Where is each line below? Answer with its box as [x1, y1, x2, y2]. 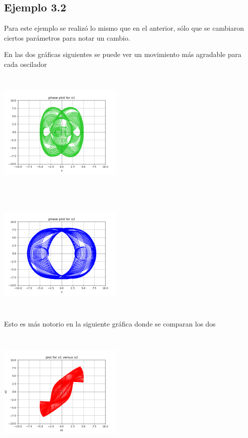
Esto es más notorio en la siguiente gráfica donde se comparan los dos [4, 319, 216, 329]
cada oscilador [4, 58, 47, 69]
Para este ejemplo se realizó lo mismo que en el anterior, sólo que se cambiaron [4, 23, 244, 33]
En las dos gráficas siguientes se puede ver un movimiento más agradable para [4, 49, 242, 59]
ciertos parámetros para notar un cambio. [4, 32, 130, 43]
